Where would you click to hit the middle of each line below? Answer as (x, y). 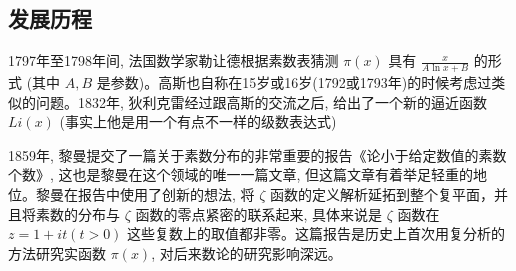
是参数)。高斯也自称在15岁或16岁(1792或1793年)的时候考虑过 (294, 82)
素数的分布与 (77, 213)
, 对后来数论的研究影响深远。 (246, 252)
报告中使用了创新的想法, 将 (166, 194)
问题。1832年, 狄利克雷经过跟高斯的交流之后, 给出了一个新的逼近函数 (261, 101)
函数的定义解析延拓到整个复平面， (382, 194)
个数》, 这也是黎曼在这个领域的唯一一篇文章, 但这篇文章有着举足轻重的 (241, 174)
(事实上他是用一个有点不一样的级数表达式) (198, 121)
